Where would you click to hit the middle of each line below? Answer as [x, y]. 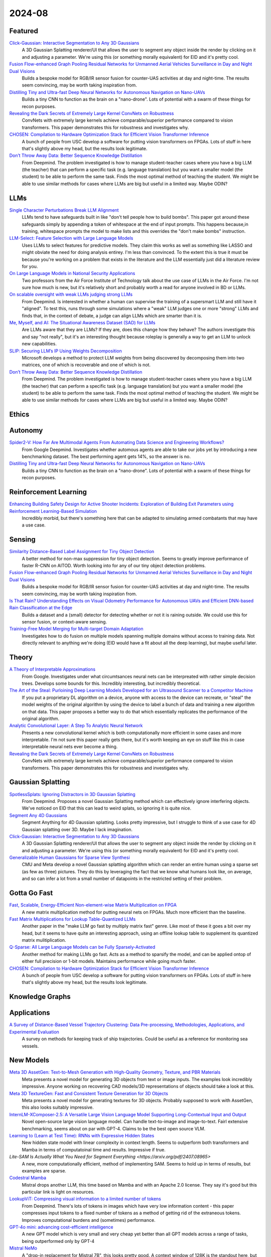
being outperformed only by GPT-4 [58, 1241]
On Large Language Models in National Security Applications [72, 274]
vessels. [30, 1046]
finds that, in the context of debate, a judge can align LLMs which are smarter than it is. [112, 316]
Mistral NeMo [23, 1248]
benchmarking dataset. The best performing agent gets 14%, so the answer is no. [106, 457]
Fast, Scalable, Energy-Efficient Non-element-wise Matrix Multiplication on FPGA [93, 905]
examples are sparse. [44, 1171]
